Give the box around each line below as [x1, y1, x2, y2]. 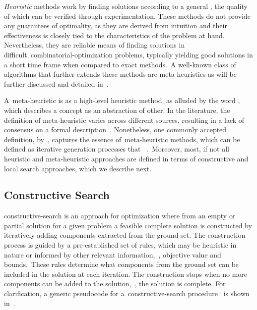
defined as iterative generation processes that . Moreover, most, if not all [4, 144, 230, 154]
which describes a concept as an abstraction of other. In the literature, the [4, 104, 230, 115]
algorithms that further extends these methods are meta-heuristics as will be [4, 69, 237, 79]
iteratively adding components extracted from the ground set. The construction [4, 230, 246, 240]
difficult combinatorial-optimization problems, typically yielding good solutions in [4, 49, 253, 59]
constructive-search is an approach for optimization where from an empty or [4, 210, 236, 221]
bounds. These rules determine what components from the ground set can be [4, 259, 239, 269]
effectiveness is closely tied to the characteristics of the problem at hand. [4, 30, 225, 40]
